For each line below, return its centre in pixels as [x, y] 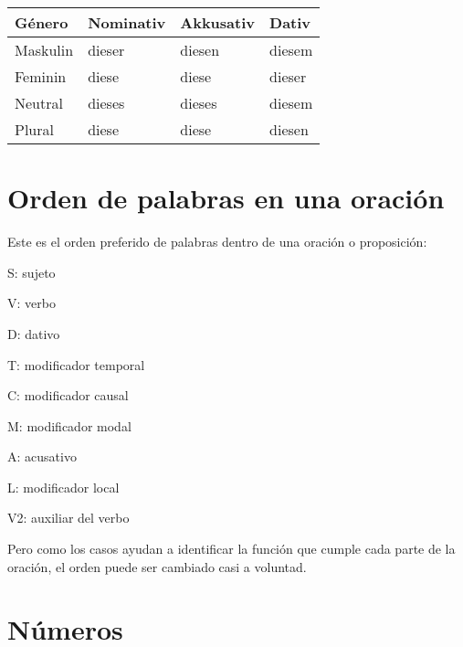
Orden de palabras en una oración [226, 198]
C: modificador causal [68, 395]
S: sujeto [32, 272]
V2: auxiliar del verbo [68, 518]
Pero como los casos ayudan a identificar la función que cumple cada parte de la [231, 549]
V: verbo [32, 303]
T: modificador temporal [76, 364]
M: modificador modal [69, 425]
